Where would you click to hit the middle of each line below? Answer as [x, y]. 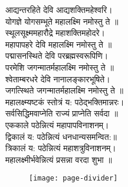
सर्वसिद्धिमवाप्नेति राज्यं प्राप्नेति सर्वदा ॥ [62, 113]
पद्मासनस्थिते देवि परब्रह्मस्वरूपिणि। [57, 56]
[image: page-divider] [73, 178]
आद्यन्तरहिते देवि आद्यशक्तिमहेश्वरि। [59, 9]
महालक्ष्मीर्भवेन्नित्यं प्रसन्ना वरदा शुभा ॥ [59, 159]
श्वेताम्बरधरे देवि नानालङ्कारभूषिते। [58, 79]
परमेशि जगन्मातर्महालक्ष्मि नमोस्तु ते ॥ [60, 67]
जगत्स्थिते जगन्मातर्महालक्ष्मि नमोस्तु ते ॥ [64, 90]
